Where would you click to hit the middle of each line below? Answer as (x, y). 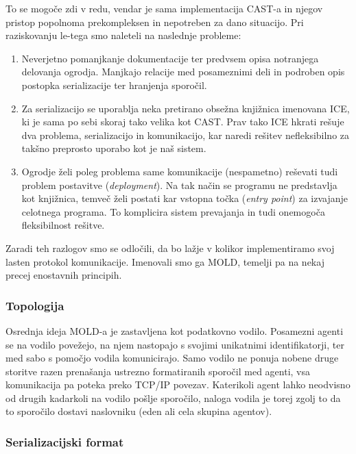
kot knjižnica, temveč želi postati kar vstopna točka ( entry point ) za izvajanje (185, 198)
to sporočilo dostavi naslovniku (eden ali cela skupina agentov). (139, 411)
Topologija (35, 305)
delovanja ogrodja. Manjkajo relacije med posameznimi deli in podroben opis (183, 72)
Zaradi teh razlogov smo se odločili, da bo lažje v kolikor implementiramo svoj (170, 248)
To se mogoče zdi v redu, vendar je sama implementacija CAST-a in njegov (164, 8)
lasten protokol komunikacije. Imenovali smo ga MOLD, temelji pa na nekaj (165, 261)
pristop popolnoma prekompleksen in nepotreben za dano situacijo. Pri (155, 22)
